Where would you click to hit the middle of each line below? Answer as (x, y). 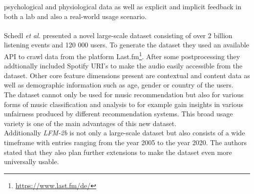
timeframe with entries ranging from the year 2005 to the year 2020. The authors (126, 142)
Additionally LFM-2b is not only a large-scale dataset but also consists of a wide (125, 133)
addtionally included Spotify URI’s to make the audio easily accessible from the (123, 66)
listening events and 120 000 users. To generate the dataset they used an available (127, 45)
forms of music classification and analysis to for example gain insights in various (124, 104)
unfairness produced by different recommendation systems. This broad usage (118, 114)
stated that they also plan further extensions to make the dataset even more (118, 152)
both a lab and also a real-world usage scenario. (75, 16)
